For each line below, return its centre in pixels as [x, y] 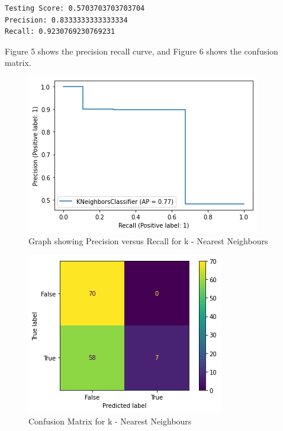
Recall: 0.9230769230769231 [60, 32]
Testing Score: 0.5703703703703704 [75, 8]
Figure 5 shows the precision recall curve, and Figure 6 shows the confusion [141, 51]
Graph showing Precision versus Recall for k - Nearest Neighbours [148, 240]
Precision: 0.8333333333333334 [66, 20]
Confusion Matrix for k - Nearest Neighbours [110, 421]
